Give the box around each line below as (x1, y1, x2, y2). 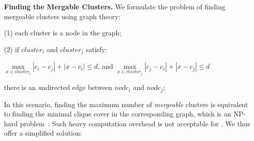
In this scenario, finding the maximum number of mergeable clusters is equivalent (4, 99, 248, 109)
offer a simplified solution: (4, 128, 82, 138)
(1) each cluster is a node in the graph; (4, 28, 122, 38)
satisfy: (86, 44, 107, 54)
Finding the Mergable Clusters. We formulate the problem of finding (4, 1, 225, 11)
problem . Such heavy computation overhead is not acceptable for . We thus (20, 118, 251, 128)
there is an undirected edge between (4, 82, 112, 92)
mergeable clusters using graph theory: (4, 11, 121, 21)
